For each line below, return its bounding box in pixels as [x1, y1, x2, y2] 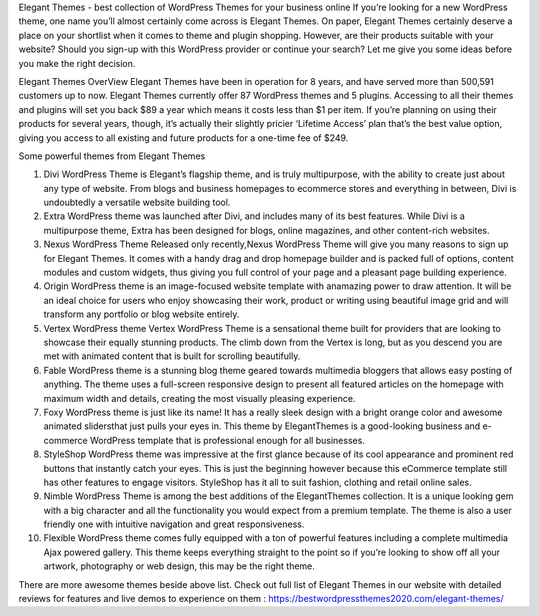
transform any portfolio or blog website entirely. [43, 308, 240, 320]
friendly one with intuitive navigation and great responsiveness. [43, 518, 305, 530]
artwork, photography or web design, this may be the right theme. [43, 560, 315, 572]
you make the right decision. [18, 57, 136, 69]
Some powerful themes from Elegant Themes [18, 150, 206, 162]
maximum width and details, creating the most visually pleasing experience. [43, 392, 356, 404]
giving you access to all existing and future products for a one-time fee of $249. [18, 131, 349, 144]
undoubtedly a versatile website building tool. [43, 196, 231, 209]
